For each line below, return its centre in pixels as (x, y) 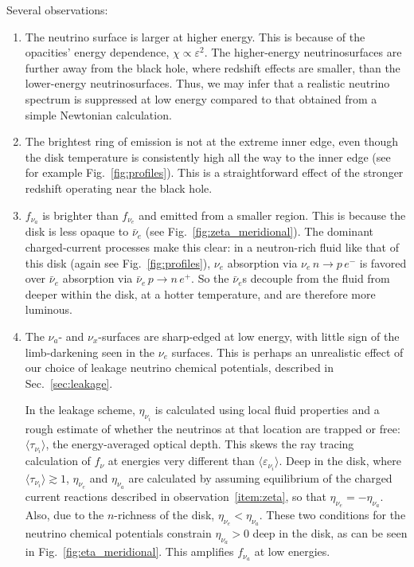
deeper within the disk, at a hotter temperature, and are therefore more (200, 293)
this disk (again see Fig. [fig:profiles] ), (118, 262)
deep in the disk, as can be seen (330, 533)
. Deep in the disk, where (340, 461)
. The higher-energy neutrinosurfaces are (303, 52)
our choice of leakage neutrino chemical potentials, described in (180, 368)
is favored (383, 262)
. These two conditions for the (332, 514)
